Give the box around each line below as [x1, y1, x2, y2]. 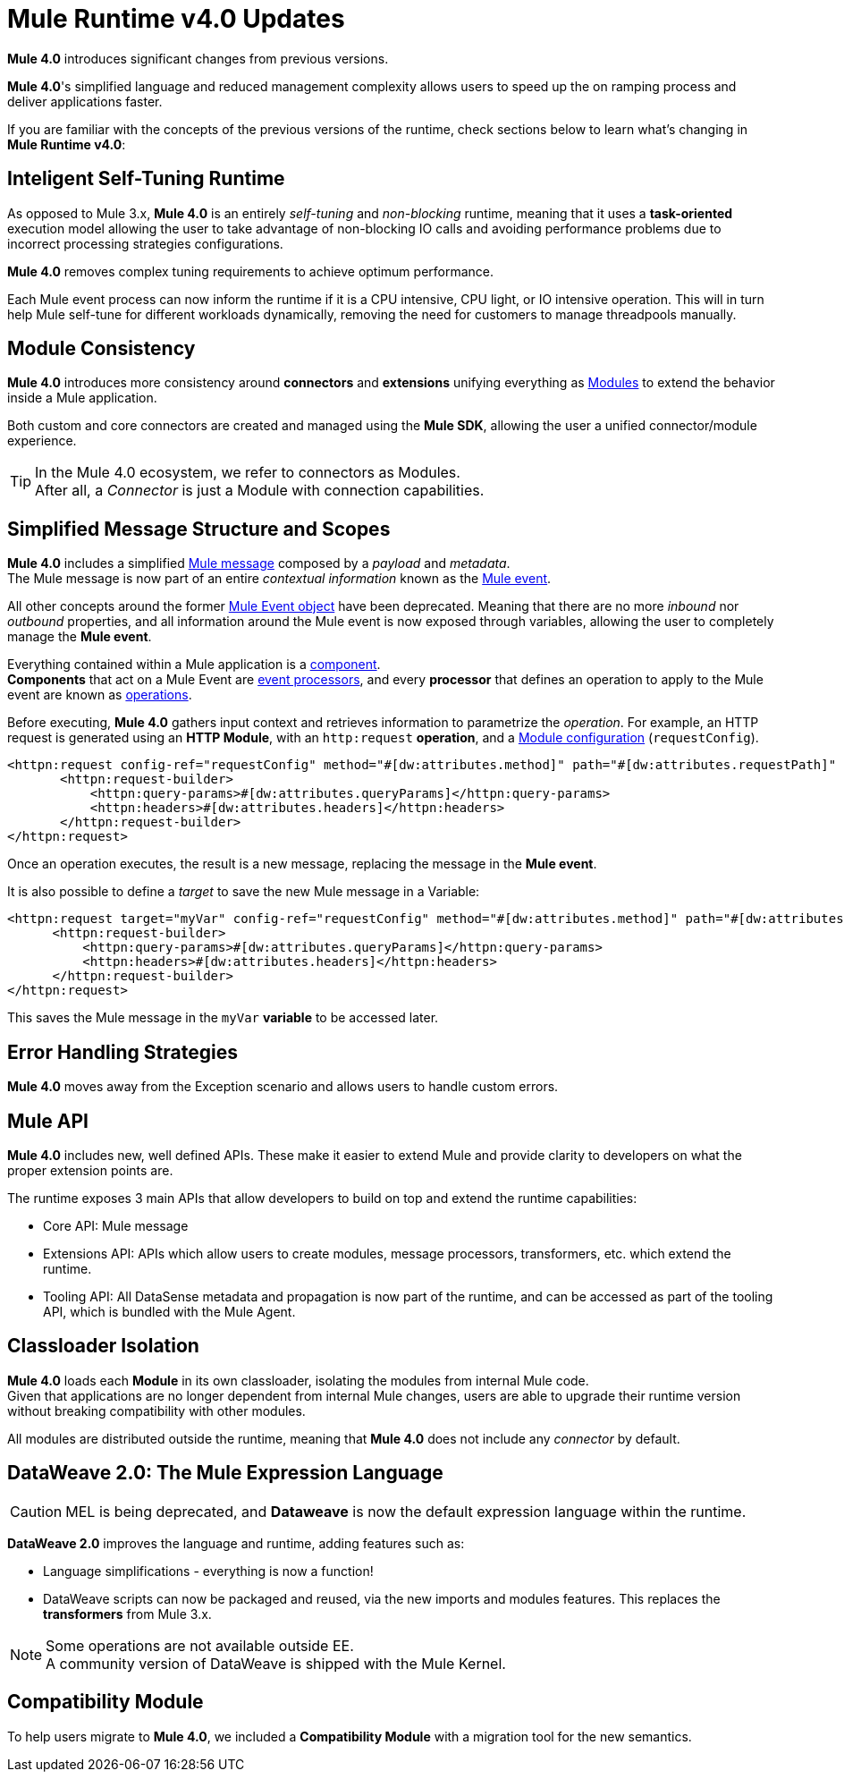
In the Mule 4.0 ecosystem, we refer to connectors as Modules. [35, 463, 460, 482]
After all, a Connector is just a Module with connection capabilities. [35, 481, 485, 500]
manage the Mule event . [7, 629, 152, 645]
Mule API [7, 1109, 89, 1132]
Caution [10, 1502, 63, 1521]
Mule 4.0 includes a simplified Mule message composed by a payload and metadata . [7, 555, 511, 572]
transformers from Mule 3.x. [43, 1605, 212, 1622]
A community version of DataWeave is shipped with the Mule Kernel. [46, 1654, 506, 1673]
